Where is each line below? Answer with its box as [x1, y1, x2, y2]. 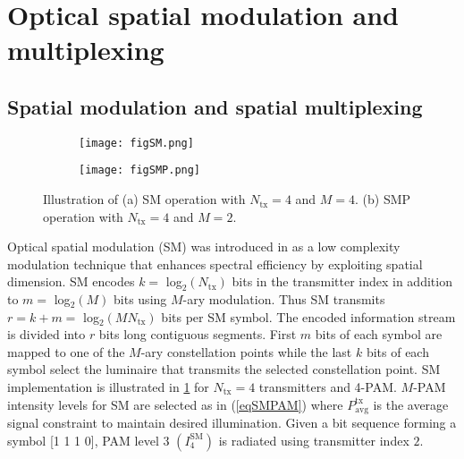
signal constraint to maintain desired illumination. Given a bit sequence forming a [7, 413, 457, 432]
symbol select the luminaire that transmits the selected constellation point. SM [7, 360, 441, 378]
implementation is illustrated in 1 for [7, 378, 209, 396]
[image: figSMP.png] [79, 164, 201, 177]
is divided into [7, 325, 86, 344]
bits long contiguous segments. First [98, 325, 297, 344]
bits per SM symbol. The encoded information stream [161, 307, 456, 326]
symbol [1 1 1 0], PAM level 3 [7, 430, 170, 449]
